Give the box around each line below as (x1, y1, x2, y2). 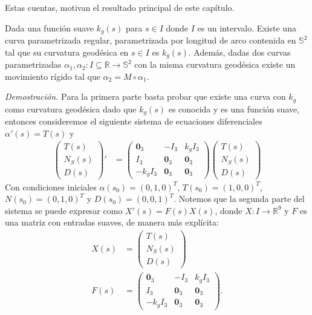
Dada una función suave (5, 21, 94, 34)
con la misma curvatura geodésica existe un (134, 58, 296, 71)
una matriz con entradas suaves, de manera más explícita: (5, 216, 219, 229)
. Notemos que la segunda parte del (174, 192, 305, 205)
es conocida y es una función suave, (168, 102, 300, 115)
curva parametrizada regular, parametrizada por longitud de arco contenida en (5, 34, 296, 47)
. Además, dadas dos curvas (188, 45, 291, 58)
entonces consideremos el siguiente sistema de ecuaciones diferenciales (5, 115, 262, 128)
